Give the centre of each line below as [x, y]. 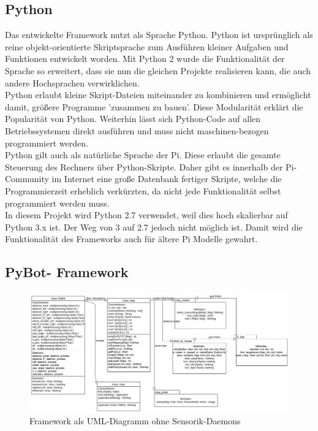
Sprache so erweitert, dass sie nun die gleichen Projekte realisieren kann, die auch [158, 70]
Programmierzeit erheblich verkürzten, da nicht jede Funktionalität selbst [143, 190]
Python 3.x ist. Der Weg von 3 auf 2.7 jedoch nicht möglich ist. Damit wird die [154, 227]
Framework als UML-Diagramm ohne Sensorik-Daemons [135, 421]
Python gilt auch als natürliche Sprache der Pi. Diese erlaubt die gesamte [143, 155]
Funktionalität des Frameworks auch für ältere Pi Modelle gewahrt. [131, 239]
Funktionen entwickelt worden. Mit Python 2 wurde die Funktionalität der [145, 59]
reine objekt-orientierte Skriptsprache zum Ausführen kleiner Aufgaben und [147, 46]
